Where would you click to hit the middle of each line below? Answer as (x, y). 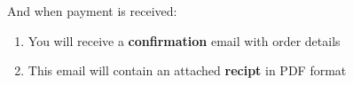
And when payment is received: (92, 11)
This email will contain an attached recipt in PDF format (187, 70)
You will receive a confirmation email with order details (184, 40)
